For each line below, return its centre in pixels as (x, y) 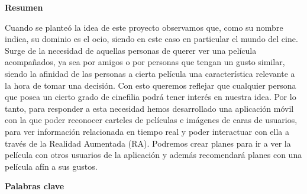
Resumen (24, 7)
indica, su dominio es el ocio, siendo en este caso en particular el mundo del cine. (151, 39)
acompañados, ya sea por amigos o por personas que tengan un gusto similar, (145, 62)
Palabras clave (35, 186)
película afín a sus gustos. (51, 166)
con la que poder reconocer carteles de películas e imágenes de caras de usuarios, (151, 120)
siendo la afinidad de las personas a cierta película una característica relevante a (150, 73)
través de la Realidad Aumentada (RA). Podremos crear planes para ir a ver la (148, 143)
